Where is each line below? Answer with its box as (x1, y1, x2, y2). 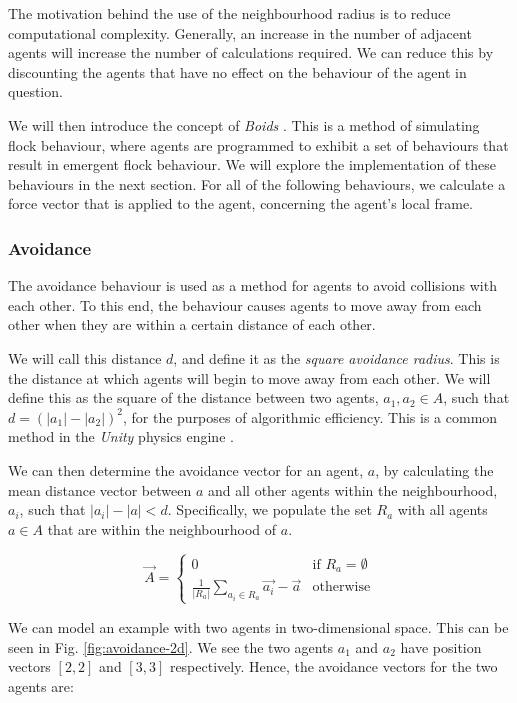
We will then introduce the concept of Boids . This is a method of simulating (8, 114, 480, 135)
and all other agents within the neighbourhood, (207, 479, 498, 500)
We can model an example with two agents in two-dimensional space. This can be (8, 616, 509, 637)
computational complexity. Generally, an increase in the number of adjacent (8, 22, 472, 43)
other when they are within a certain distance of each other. (8, 314, 376, 335)
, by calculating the (375, 459, 494, 480)
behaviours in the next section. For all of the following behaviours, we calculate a (8, 173, 506, 194)
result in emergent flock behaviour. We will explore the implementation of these (8, 154, 496, 175)
